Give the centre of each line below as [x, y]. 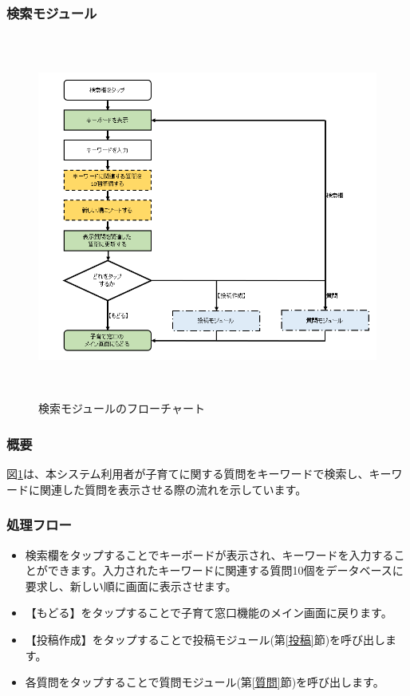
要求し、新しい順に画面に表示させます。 [131, 585]
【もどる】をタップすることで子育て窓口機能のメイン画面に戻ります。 [209, 613]
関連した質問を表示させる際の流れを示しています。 [173, 489]
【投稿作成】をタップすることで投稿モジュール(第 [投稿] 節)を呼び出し [205, 639]
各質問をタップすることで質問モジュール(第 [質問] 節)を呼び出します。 [205, 682]
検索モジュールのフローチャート [122, 408]
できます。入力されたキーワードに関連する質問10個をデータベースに [225, 570]
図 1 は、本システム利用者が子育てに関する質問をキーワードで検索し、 [188, 474]
